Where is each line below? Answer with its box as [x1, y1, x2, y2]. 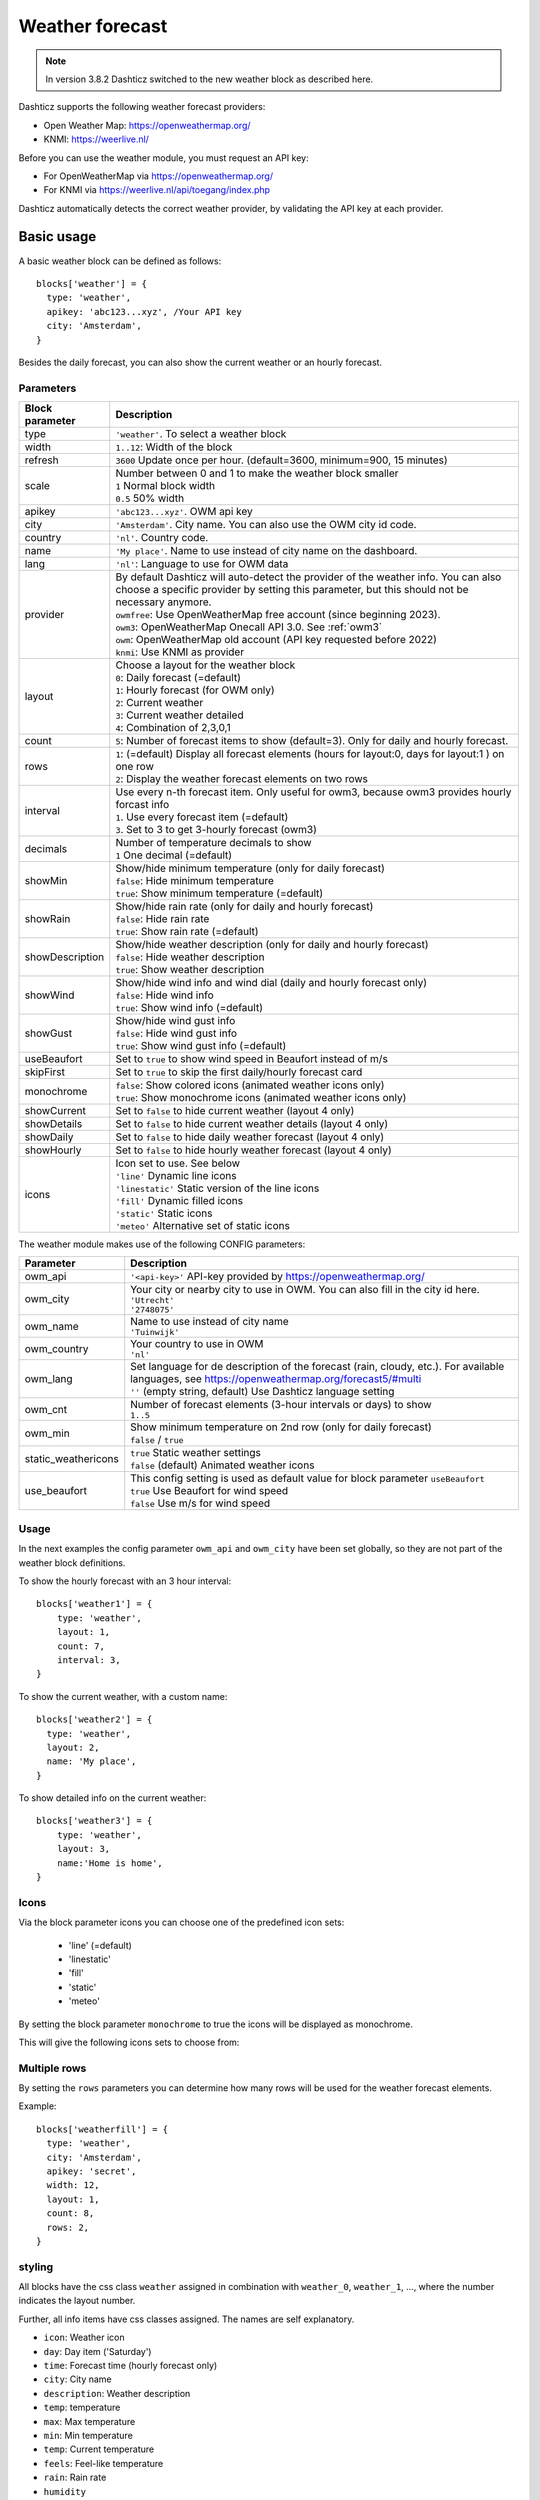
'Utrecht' [130, 1295, 175, 1306]
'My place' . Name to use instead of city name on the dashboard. [115, 544, 418, 558]
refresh [24, 453, 59, 467]
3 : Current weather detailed [115, 708, 244, 722]
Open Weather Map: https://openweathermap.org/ [43, 119, 251, 131]
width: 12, [46, 2180, 100, 2191]
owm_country [24, 1341, 89, 1355]
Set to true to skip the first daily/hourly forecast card [115, 1065, 363, 1079]
